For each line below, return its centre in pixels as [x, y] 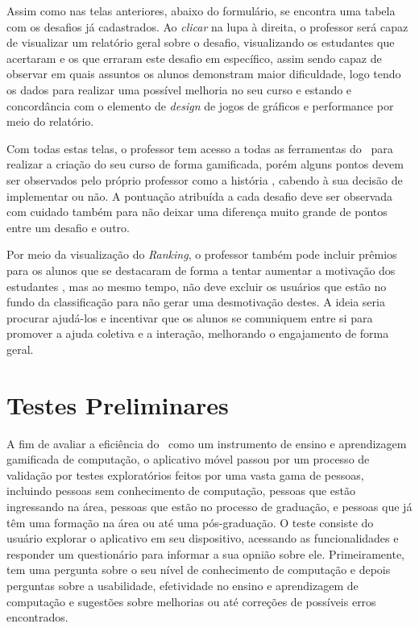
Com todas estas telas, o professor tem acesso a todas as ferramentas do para [200, 148]
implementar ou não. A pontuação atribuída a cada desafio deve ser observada [200, 195]
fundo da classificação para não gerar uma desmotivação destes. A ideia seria [196, 302]
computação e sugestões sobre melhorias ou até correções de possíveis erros [191, 601]
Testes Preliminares [118, 404]
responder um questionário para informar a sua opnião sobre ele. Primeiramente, [205, 553]
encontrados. [37, 617]
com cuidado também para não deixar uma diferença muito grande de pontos [197, 212]
